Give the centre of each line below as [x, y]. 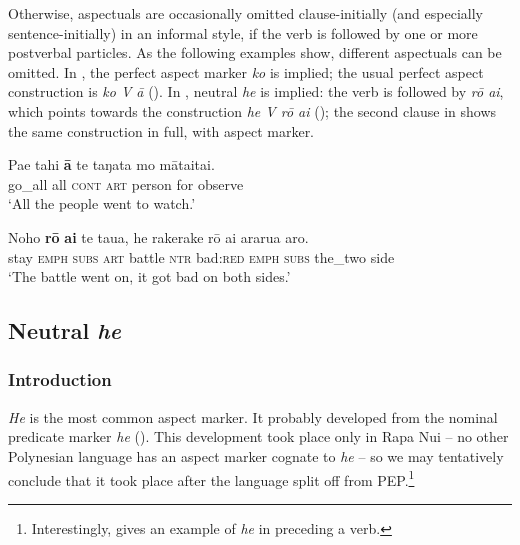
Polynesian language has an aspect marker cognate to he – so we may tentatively [256, 455]
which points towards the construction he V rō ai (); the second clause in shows [252, 110]
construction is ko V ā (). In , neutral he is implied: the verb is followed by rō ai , [256, 91]
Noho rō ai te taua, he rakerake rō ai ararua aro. [158, 236]
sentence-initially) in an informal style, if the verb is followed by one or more [243, 32]
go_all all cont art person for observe [126, 183]
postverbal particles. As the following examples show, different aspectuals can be [255, 52]
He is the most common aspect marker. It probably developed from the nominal [253, 416]
